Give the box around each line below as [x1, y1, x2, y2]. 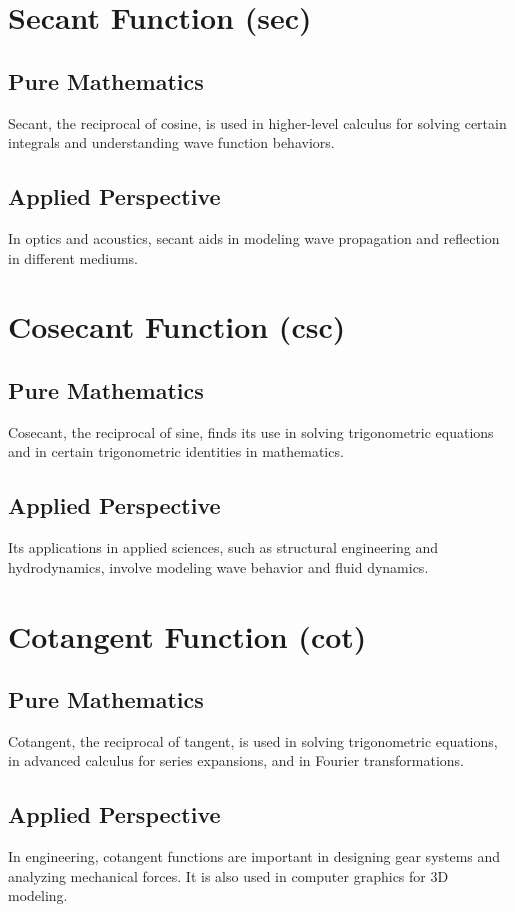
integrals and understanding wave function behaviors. [8, 132, 335, 153]
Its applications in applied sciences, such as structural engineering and [8, 537, 438, 558]
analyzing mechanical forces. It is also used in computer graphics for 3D [8, 865, 449, 886]
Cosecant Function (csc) [8, 306, 346, 347]
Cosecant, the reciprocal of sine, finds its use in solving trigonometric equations [8, 421, 494, 442]
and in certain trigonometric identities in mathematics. [8, 441, 344, 462]
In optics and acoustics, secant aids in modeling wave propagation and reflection [8, 227, 500, 248]
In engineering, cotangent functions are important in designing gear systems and [8, 846, 501, 867]
